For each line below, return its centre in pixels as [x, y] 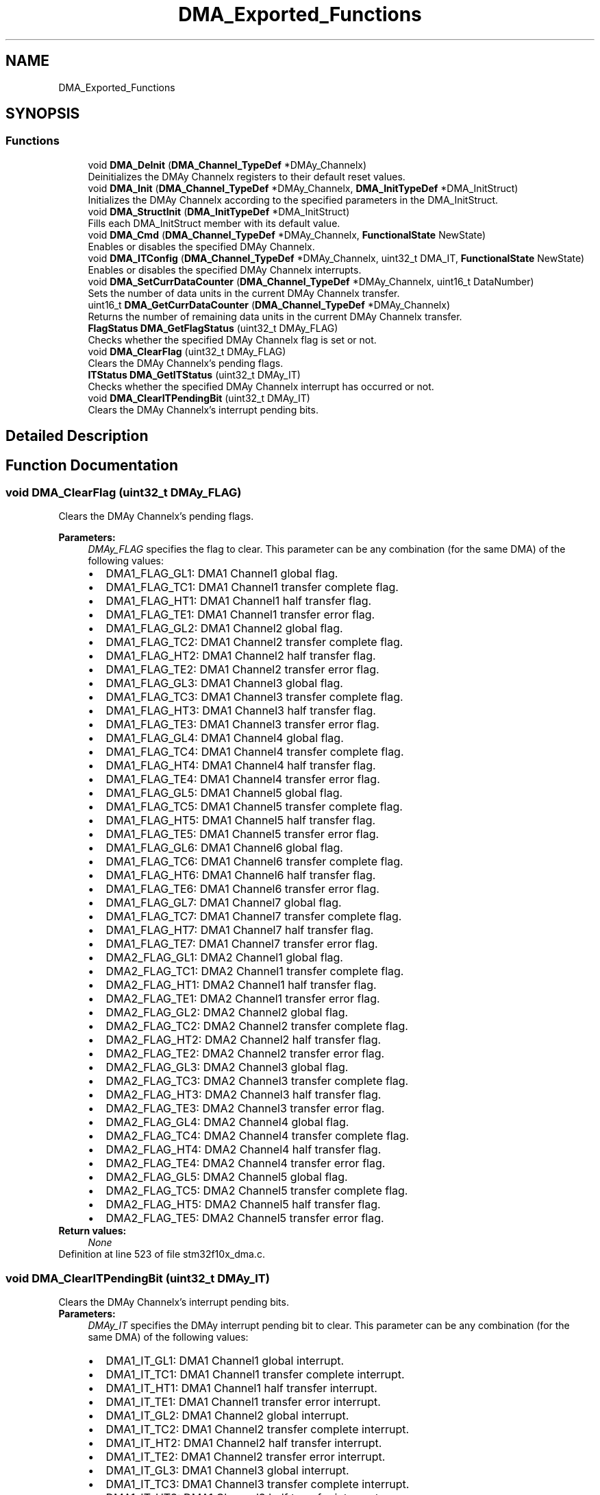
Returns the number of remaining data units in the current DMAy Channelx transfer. [275, 316]
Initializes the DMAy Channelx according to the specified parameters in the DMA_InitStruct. [293, 200]
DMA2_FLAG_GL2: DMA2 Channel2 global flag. [227, 1013]
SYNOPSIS [43, 114]
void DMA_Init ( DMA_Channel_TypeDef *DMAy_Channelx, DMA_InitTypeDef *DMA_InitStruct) [303, 188]
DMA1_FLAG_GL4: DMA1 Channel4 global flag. [225, 738]
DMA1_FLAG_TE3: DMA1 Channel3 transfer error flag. [242, 725]
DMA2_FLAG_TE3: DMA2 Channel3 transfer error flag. [245, 1109]
